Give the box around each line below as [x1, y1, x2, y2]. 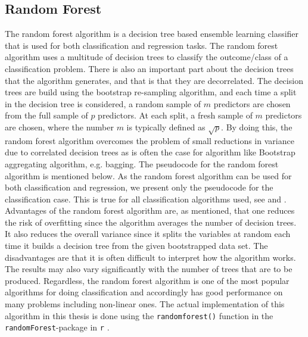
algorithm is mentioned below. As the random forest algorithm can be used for [5, 169, 292, 182]
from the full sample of [5, 109, 88, 121]
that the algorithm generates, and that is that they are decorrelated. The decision [5, 74, 303, 86]
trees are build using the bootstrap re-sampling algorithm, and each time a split [5, 86, 297, 98]
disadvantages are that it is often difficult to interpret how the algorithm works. [5, 251, 296, 263]
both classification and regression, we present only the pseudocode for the [5, 181, 273, 194]
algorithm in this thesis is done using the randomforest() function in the [5, 309, 273, 322]
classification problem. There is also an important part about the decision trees [5, 62, 294, 74]
